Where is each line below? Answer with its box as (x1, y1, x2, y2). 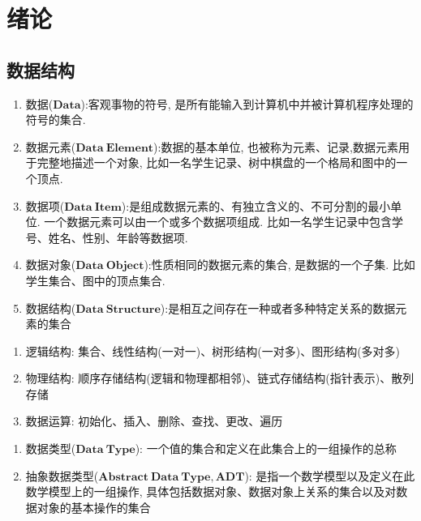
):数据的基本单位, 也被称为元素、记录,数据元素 (153, 138, 398, 155)
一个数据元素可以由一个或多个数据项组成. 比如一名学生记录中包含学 (44, 213, 403, 230)
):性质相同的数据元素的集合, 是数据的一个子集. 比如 (144, 256, 415, 273)
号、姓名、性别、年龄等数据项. (25, 228, 188, 246)
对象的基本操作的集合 (37, 498, 151, 515)
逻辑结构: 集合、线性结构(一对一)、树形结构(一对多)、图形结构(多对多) (25, 342, 401, 359)
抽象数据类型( (25, 467, 99, 484)
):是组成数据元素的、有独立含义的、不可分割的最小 (121, 197, 391, 214)
